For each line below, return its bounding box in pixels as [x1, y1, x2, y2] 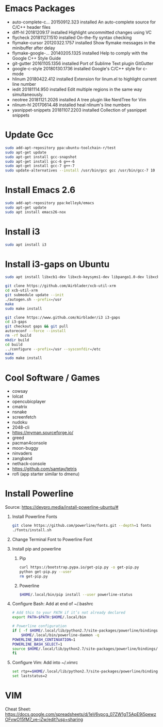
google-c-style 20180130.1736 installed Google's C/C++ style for [12, 65, 142, 71]
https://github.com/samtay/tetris [12, 466, 77, 472]
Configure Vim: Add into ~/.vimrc [12, 660, 79, 666]
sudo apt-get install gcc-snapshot [5, 154, 77, 159]
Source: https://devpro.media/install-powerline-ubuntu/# [5, 504, 119, 510]
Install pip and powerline [12, 546, 62, 552]
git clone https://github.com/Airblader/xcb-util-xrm [5, 284, 116, 288]
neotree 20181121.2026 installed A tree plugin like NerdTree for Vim [12, 96, 147, 102]
